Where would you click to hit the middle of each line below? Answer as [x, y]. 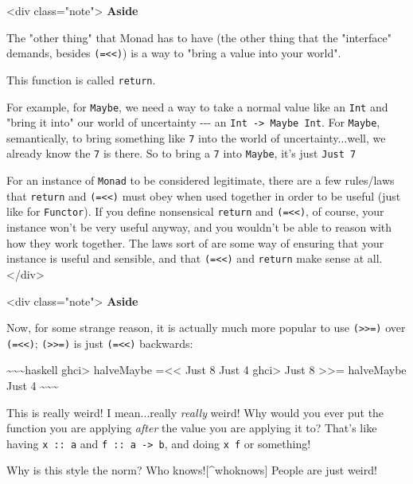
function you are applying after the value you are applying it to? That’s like [192, 428]
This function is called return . [81, 79]
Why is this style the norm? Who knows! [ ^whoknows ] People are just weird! [192, 470]
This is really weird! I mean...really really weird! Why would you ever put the [195, 412]
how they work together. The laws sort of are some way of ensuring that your [195, 242]
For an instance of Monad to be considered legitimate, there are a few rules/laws [201, 180]
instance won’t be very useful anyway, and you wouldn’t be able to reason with [199, 227]
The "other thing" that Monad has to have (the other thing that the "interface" [199, 37]
